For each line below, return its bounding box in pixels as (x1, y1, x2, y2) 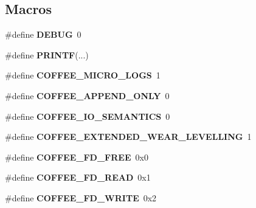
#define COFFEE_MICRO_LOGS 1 (5, 69, 161, 81)
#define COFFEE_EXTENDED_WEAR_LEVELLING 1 (5, 130, 252, 143)
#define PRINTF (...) (5, 48, 89, 61)
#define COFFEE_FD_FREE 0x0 (5, 150, 148, 163)
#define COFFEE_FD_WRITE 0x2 (5, 191, 157, 204)
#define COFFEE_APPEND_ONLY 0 (5, 89, 170, 102)
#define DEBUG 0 (5, 28, 81, 41)
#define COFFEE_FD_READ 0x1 (5, 171, 151, 184)
